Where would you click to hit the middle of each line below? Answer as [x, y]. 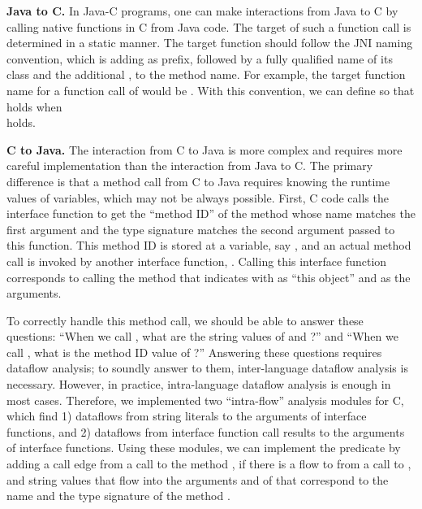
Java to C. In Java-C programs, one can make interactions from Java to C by [202, 11]
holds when [34, 106]
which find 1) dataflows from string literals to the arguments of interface [187, 416]
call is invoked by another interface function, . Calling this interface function [197, 261]
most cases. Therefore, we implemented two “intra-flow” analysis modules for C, [205, 400]
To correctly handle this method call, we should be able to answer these [185, 320]
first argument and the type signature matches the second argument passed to [201, 229]
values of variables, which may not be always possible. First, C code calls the [198, 197]
